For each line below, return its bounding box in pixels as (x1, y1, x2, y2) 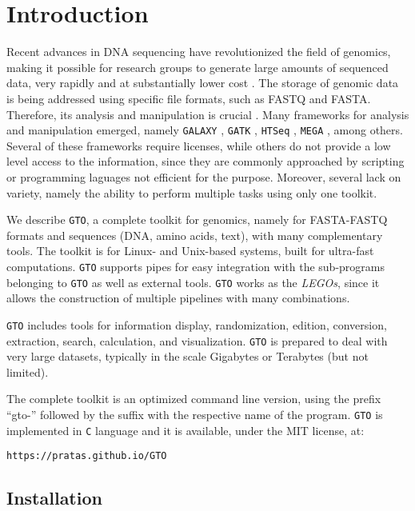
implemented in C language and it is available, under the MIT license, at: (6, 421, 365, 438)
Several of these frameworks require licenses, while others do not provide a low (6, 137, 391, 154)
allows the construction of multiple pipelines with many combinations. (6, 289, 350, 306)
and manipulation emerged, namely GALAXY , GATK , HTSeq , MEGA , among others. (6, 122, 403, 138)
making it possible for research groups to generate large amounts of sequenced (6, 58, 389, 75)
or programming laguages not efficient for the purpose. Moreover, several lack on (6, 168, 401, 185)
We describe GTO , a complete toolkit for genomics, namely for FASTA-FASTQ (6, 211, 388, 228)
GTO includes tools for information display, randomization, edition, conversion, (6, 316, 387, 333)
